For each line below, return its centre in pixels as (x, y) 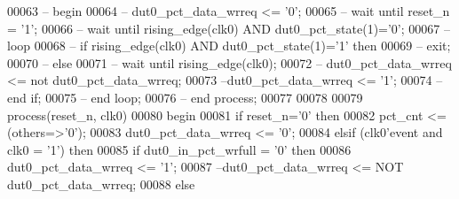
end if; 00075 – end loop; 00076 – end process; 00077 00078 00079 (185, 97)
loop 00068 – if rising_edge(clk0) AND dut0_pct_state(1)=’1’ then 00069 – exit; (229, 46)
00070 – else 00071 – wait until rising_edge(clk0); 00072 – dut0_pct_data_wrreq (229, 62)
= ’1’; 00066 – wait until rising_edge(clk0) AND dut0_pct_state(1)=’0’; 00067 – (229, 28)
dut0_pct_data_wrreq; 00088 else (101, 184)
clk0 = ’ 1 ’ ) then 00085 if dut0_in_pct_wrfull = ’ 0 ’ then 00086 (179, 149)
